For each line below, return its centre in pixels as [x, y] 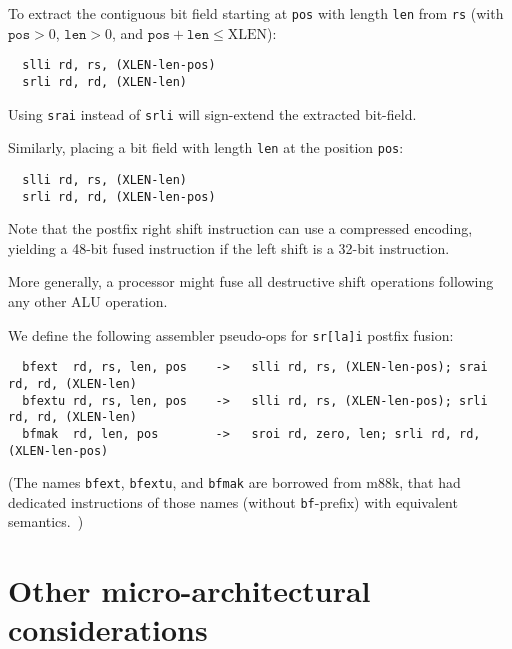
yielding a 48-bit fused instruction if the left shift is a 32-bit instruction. [229, 247]
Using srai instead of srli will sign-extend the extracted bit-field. [212, 113]
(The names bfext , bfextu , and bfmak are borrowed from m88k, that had [234, 482]
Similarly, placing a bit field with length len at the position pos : [206, 147]
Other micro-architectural [189, 590]
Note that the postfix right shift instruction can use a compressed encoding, [240, 228]
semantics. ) [46, 521]
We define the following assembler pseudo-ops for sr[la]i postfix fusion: [231, 334]
